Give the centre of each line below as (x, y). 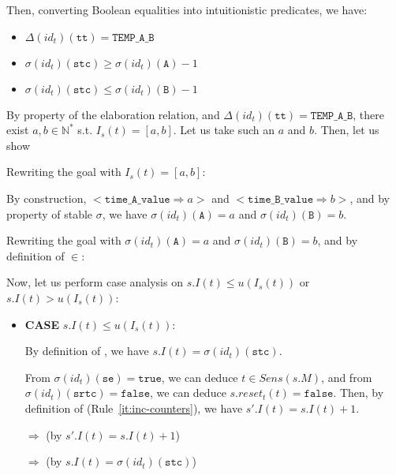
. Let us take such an (224, 130)
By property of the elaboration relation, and (113, 114)
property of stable (50, 213)
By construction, (47, 198)
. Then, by (359, 393)
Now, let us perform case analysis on (95, 282)
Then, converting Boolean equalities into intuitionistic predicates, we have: (187, 9)
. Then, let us (347, 130)
